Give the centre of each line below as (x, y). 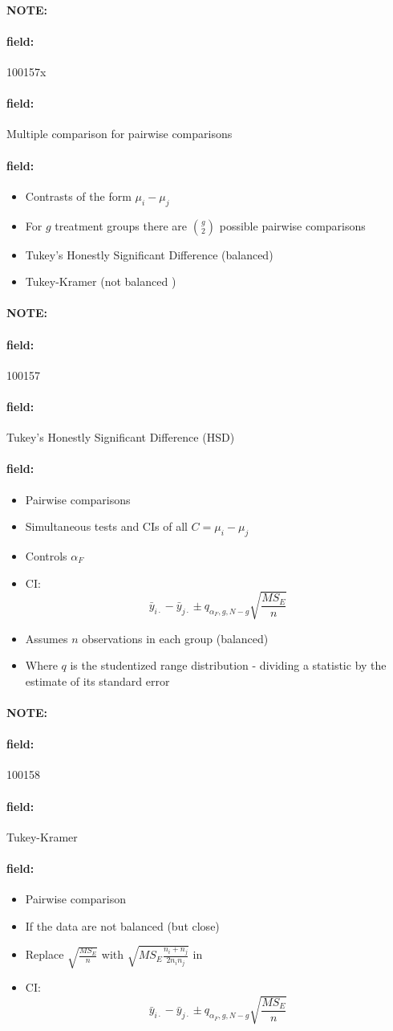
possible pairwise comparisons (292, 225)
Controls (46, 555)
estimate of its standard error (97, 681)
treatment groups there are (121, 225)
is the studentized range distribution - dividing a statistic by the (228, 665)
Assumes (47, 638)
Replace (45, 954)
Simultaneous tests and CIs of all (106, 526)
